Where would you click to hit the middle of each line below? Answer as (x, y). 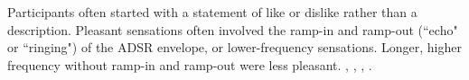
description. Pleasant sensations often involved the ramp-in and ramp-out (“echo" (233, 29)
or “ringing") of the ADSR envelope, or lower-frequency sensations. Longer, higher (234, 47)
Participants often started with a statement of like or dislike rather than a (212, 12)
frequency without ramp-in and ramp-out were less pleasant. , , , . (190, 64)
